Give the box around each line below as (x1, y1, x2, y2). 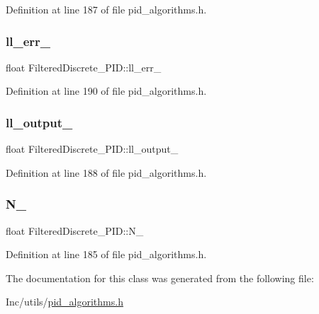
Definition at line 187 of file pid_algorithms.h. (6, 2, 207, 16)
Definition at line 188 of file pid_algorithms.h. (6, 165, 207, 180)
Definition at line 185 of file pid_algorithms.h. (6, 247, 207, 262)
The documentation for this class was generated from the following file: (6, 270, 314, 285)
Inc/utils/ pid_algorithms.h (6, 294, 123, 309)
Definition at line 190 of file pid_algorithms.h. (6, 83, 207, 98)
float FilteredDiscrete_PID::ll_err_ (6, 59, 162, 74)
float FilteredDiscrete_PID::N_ (6, 223, 144, 238)
